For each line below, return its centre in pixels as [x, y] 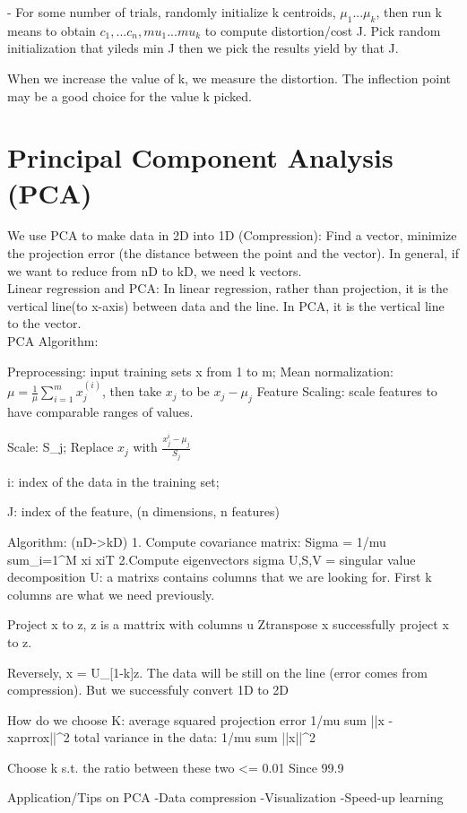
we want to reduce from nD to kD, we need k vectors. [155, 270]
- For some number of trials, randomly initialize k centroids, [172, 12]
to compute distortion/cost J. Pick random [323, 30]
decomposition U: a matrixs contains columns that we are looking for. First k [220, 577]
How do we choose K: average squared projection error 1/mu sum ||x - [200, 719]
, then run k [409, 12]
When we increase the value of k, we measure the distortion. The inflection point [229, 78]
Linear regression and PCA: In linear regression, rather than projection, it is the [228, 288]
